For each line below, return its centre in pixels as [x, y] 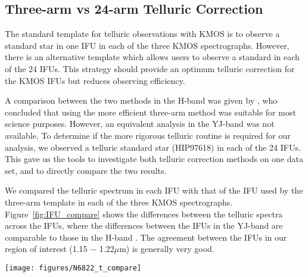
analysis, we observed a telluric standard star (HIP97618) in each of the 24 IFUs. [153, 147]
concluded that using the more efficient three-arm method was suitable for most [150, 112]
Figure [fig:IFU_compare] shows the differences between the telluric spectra [144, 214]
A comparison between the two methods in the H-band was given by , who [141, 100]
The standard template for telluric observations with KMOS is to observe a [142, 34]
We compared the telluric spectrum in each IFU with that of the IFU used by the [154, 190]
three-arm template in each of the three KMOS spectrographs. [119, 202]
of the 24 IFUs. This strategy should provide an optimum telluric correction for [150, 68]
